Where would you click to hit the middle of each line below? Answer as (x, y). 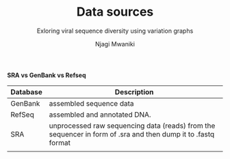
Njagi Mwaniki (115, 44)
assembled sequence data (92, 103)
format (60, 143)
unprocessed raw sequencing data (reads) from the (132, 126)
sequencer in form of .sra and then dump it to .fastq (132, 134)
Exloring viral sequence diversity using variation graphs (115, 31)
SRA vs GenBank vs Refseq (47, 75)
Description (134, 91)
